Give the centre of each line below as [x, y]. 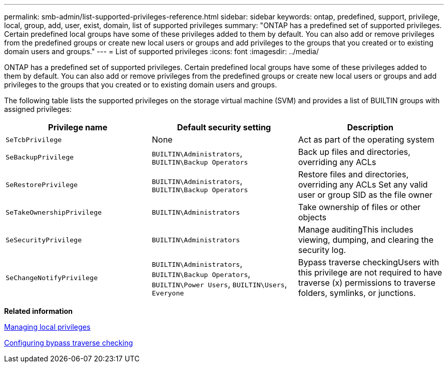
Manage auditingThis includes [356, 230]
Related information [39, 311]
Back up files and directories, [354, 152]
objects [312, 217]
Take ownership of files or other [359, 207]
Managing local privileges [47, 327]
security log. [322, 250]
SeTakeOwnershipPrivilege [54, 212]
